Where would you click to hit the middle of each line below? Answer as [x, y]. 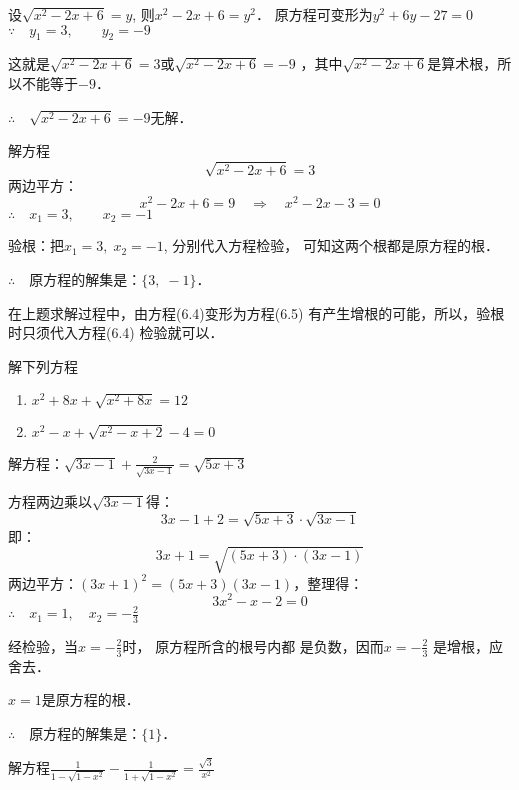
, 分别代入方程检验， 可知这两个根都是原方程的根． [331, 245]
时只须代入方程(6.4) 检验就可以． [116, 332]
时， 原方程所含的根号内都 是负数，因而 [253, 645]
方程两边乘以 [50, 500]
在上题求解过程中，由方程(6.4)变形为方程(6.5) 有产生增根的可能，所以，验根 [256, 312]
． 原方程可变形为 [314, 14]
